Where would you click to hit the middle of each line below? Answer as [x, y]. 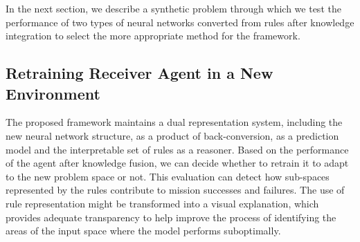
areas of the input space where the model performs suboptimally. [143, 231]
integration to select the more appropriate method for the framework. [153, 36]
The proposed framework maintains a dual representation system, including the [174, 122]
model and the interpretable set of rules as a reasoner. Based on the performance [177, 149]
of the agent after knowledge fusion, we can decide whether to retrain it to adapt [177, 163]
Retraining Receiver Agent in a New [139, 73]
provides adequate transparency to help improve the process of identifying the [171, 217]
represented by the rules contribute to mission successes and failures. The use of [175, 190]
